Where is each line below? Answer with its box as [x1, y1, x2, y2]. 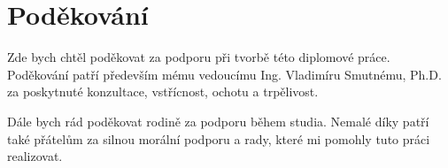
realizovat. [7, 147, 63, 165]
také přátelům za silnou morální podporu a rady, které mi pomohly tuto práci [7, 129, 430, 148]
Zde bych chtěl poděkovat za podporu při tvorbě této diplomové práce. [7, 48, 390, 66]
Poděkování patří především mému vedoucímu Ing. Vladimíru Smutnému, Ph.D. [7, 65, 442, 83]
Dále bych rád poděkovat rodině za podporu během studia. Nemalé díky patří [7, 111, 429, 130]
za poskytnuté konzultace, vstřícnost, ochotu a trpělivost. [7, 82, 319, 101]
